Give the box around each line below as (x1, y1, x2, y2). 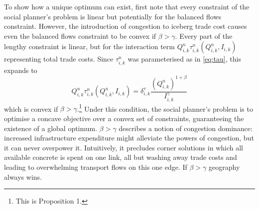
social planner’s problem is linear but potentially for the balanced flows (4, 11, 222, 21)
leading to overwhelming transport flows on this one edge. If (4, 161, 187, 172)
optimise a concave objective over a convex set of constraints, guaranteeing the (4, 113, 244, 123)
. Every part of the (175, 30, 233, 41)
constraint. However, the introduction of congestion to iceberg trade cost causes (4, 21, 247, 31)
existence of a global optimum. (4, 123, 98, 133)
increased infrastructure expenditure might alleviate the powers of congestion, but (4, 133, 254, 143)
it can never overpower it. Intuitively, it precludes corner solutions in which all (4, 142, 243, 152)
